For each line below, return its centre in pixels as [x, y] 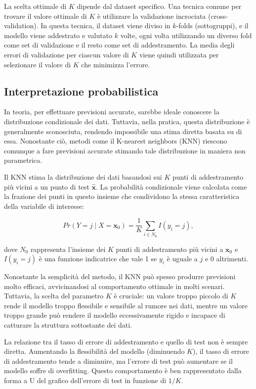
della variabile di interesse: [44, 206]
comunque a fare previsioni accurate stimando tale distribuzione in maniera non [125, 150]
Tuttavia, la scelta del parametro [54, 296]
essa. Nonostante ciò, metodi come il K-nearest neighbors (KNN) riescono [116, 141]
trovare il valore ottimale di [45, 16]
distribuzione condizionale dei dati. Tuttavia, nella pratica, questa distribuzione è [127, 121]
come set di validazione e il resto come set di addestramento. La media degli [119, 45]
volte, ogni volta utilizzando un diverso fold [186, 35]
